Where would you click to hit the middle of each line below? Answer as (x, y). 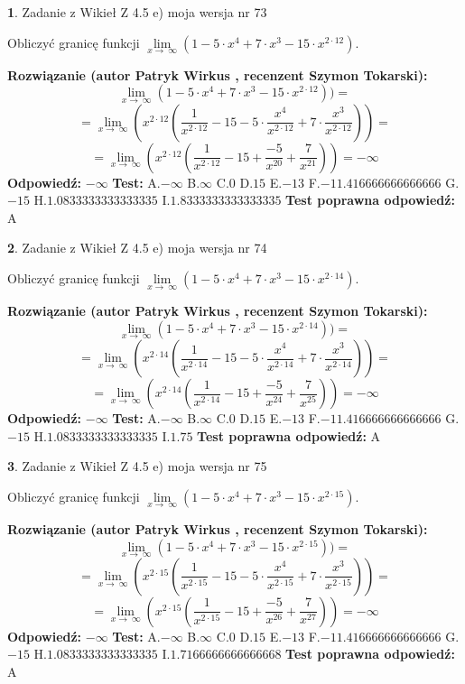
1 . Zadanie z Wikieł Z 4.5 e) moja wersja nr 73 (137, 12)
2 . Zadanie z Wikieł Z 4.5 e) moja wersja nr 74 (137, 248)
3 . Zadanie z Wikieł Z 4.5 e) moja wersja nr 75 (137, 466)
